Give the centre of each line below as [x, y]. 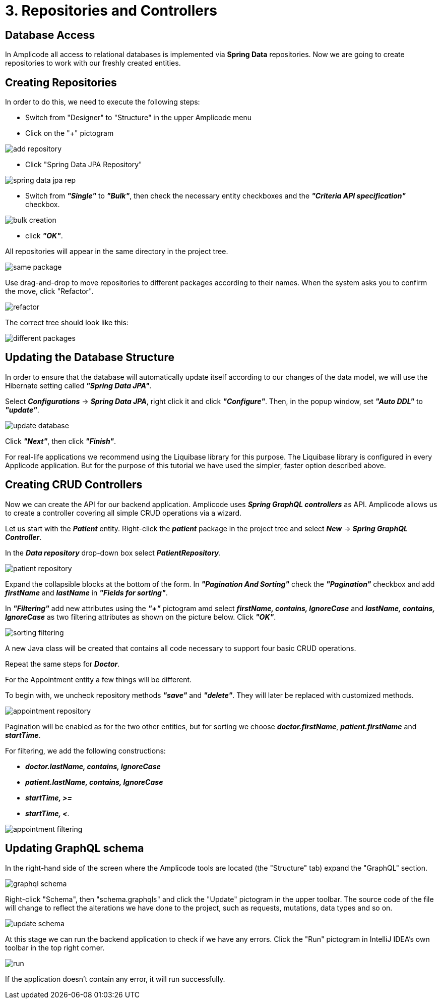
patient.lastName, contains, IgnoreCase [94, 782]
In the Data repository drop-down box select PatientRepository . [113, 553]
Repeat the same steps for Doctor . [62, 664]
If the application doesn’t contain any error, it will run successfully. [115, 979]
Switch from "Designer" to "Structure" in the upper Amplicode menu [139, 118]
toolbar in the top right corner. [55, 947]
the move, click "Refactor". [49, 291]
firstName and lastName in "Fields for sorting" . [86, 592]
